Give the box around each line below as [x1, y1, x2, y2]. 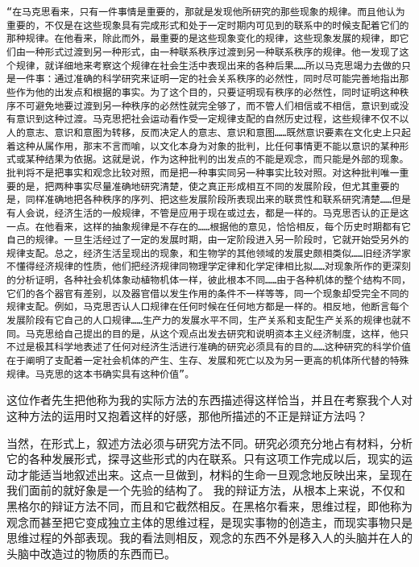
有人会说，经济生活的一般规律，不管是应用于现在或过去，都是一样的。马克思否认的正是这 [6, 207, 409, 219]
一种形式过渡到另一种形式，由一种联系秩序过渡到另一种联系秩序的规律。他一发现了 [25, 46, 400, 58]
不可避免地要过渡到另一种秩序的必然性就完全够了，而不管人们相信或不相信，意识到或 [15, 100, 400, 112]
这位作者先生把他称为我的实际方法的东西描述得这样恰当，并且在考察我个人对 [6, 391, 413, 408]
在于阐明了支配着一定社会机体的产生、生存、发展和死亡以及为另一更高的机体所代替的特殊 [6, 355, 409, 367]
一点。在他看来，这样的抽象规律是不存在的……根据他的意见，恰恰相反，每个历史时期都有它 [6, 221, 411, 233]
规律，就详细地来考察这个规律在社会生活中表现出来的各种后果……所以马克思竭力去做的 [15, 60, 401, 72]
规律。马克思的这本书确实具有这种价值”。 [6, 368, 195, 380]
